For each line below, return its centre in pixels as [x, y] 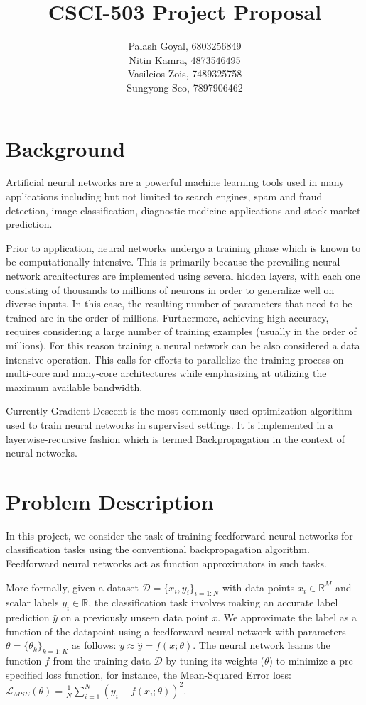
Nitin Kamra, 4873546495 [185, 59]
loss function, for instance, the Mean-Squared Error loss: [168, 674]
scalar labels [32, 602]
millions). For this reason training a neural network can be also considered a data [183, 345]
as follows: [94, 645]
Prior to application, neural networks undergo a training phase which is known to [183, 247]
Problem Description [110, 501]
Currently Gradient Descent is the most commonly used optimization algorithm [179, 411]
